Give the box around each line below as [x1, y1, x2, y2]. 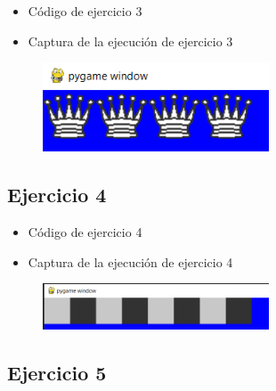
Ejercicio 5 [7, 358, 107, 386]
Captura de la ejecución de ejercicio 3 [28, 31, 233, 50]
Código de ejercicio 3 [28, 2, 142, 20]
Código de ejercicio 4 [28, 223, 142, 241]
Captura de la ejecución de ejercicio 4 [28, 252, 233, 271]
